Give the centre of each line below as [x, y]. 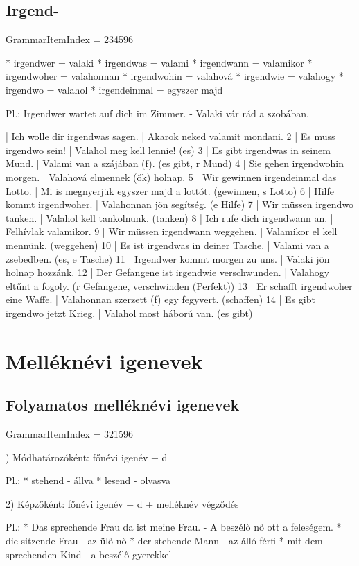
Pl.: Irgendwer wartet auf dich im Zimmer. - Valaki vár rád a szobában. [158, 113]
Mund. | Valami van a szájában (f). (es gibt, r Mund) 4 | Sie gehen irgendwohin [175, 163]
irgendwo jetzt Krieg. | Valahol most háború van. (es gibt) [129, 312]
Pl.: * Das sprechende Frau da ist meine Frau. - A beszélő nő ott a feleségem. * [174, 527]
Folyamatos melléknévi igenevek [123, 405]
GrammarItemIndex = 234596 [70, 39]
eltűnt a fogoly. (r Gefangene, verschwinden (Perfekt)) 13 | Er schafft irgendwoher [179, 285]
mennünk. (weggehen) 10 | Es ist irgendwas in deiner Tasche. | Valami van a [167, 245]
